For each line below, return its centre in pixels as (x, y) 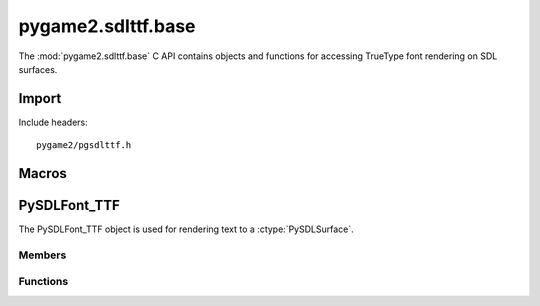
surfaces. (38, 69)
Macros (42, 173)
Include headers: (53, 122)
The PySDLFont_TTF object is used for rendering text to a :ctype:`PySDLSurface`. (186, 229)
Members (42, 255)
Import (40, 98)
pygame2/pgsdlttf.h (84, 145)
